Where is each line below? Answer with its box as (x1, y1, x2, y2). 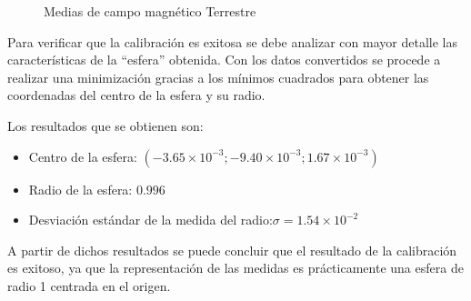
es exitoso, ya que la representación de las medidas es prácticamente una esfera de (7, 258, 464, 277)
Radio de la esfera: (28, 179, 133, 198)
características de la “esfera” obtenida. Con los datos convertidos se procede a (7, 50, 441, 69)
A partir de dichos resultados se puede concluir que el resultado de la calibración (7, 240, 457, 259)
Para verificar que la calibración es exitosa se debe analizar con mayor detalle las (7, 32, 457, 51)
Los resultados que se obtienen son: (7, 115, 204, 135)
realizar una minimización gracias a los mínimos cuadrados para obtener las (7, 67, 429, 86)
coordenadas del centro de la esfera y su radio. (7, 85, 266, 105)
